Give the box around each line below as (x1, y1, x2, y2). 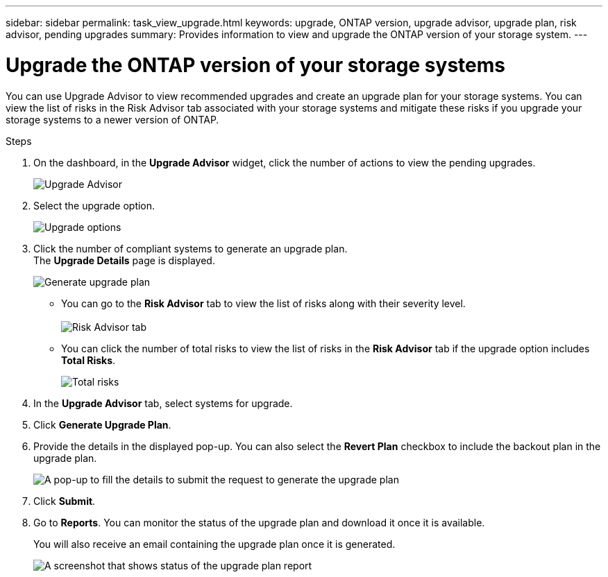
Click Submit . (33, 494, 96, 507)
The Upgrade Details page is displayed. (33, 254, 215, 266)
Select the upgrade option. (33, 199, 155, 212)
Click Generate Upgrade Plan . (33, 418, 171, 431)
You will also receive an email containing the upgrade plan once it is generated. (33, 537, 396, 550)
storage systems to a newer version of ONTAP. (6, 113, 219, 126)
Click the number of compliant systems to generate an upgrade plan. (33, 242, 348, 255)
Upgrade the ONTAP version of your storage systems (6, 53, 505, 77)
